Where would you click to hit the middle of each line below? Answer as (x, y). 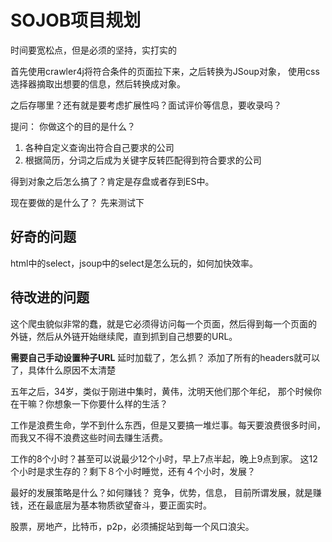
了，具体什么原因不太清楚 (63, 370)
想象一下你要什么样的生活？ (110, 403)
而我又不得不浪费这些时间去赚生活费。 (89, 437)
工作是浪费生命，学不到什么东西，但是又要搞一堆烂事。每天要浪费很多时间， (168, 425)
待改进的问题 (50, 297)
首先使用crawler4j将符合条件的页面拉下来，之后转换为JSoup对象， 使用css (165, 71)
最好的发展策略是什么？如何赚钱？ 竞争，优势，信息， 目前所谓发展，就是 (161, 492)
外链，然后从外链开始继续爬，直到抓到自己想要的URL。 (124, 336)
